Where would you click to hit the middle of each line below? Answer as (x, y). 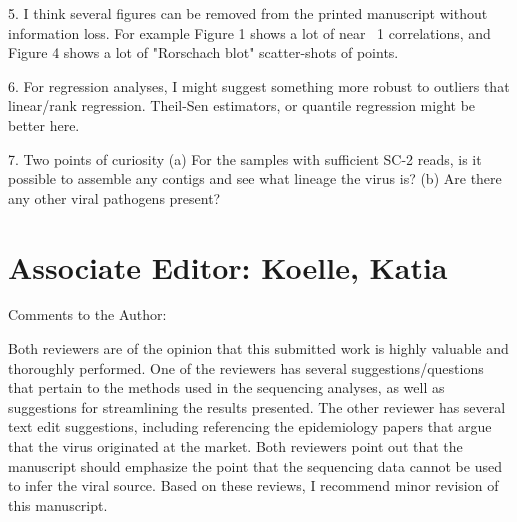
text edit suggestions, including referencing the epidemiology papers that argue (250, 426)
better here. (44, 124)
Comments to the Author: (87, 314)
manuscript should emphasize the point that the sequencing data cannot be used (255, 465)
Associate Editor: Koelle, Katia (228, 266)
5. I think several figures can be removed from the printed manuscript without (248, 13)
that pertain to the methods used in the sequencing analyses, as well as (226, 387)
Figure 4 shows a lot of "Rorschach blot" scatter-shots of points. (203, 52)
